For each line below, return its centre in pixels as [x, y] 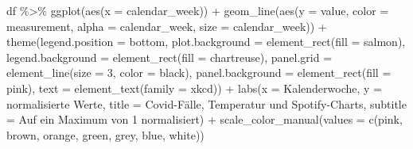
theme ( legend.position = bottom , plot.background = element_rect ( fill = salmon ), [206, 42]
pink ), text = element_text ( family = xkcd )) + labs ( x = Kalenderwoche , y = [195, 88]
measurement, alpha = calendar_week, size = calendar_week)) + [167, 26]
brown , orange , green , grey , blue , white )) [105, 134]
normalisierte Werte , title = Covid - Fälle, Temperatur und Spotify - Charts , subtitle [206, 103]
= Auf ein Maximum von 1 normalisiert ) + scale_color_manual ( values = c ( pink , [205, 119]
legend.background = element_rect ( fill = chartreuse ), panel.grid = [169, 57]
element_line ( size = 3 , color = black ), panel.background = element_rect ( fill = [199, 73]
